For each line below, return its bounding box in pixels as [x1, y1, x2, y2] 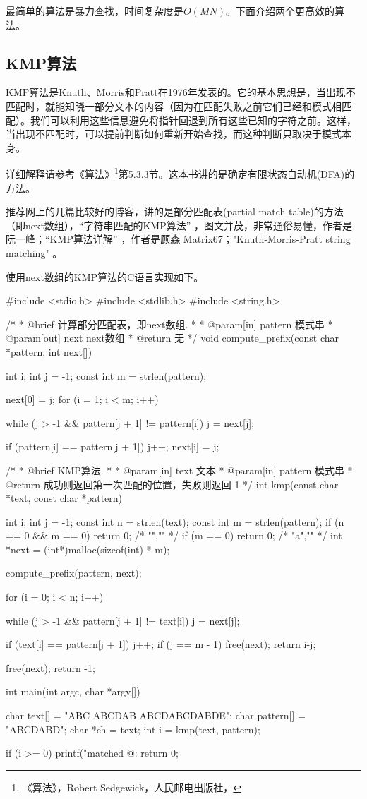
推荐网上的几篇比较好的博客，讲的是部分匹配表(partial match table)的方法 [6, 204, 344, 219]
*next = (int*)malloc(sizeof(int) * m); [6, 541, 170, 556]
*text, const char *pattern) [6, 491, 123, 505]
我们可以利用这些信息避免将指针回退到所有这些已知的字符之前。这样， [30, 112, 356, 127]
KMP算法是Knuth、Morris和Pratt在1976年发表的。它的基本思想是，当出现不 [6, 85, 356, 100]
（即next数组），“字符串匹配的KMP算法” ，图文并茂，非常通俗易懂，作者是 [6, 217, 352, 232]
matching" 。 [6, 245, 63, 260]
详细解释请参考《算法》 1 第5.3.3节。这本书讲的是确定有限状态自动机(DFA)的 [6, 164, 355, 181]
